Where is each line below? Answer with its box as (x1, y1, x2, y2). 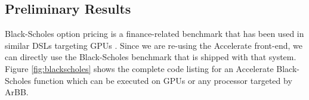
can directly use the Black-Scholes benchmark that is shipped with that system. (5, 51, 296, 63)
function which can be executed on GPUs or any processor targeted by (33, 74, 292, 86)
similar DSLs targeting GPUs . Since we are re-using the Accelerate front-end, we (5, 39, 302, 51)
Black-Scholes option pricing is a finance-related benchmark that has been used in (5, 27, 304, 40)
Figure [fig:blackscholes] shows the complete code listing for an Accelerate (5, 62, 274, 74)
